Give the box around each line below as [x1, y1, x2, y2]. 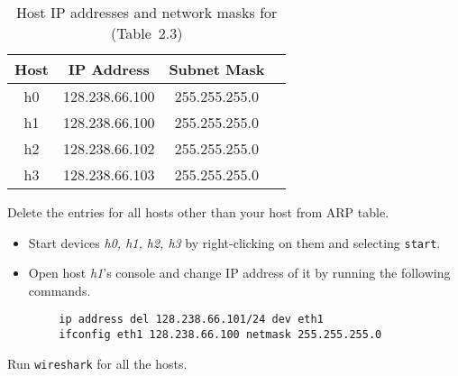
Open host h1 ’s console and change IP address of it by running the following [28, 263, 451, 282]
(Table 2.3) [110, 23, 183, 43]
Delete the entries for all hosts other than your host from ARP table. [7, 203, 389, 221]
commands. [28, 280, 91, 299]
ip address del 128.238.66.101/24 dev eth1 [59, 313, 324, 326]
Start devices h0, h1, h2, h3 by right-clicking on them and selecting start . [28, 233, 441, 252]
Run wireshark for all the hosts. [7, 353, 188, 372]
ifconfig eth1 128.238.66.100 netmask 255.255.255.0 [59, 328, 382, 342]
